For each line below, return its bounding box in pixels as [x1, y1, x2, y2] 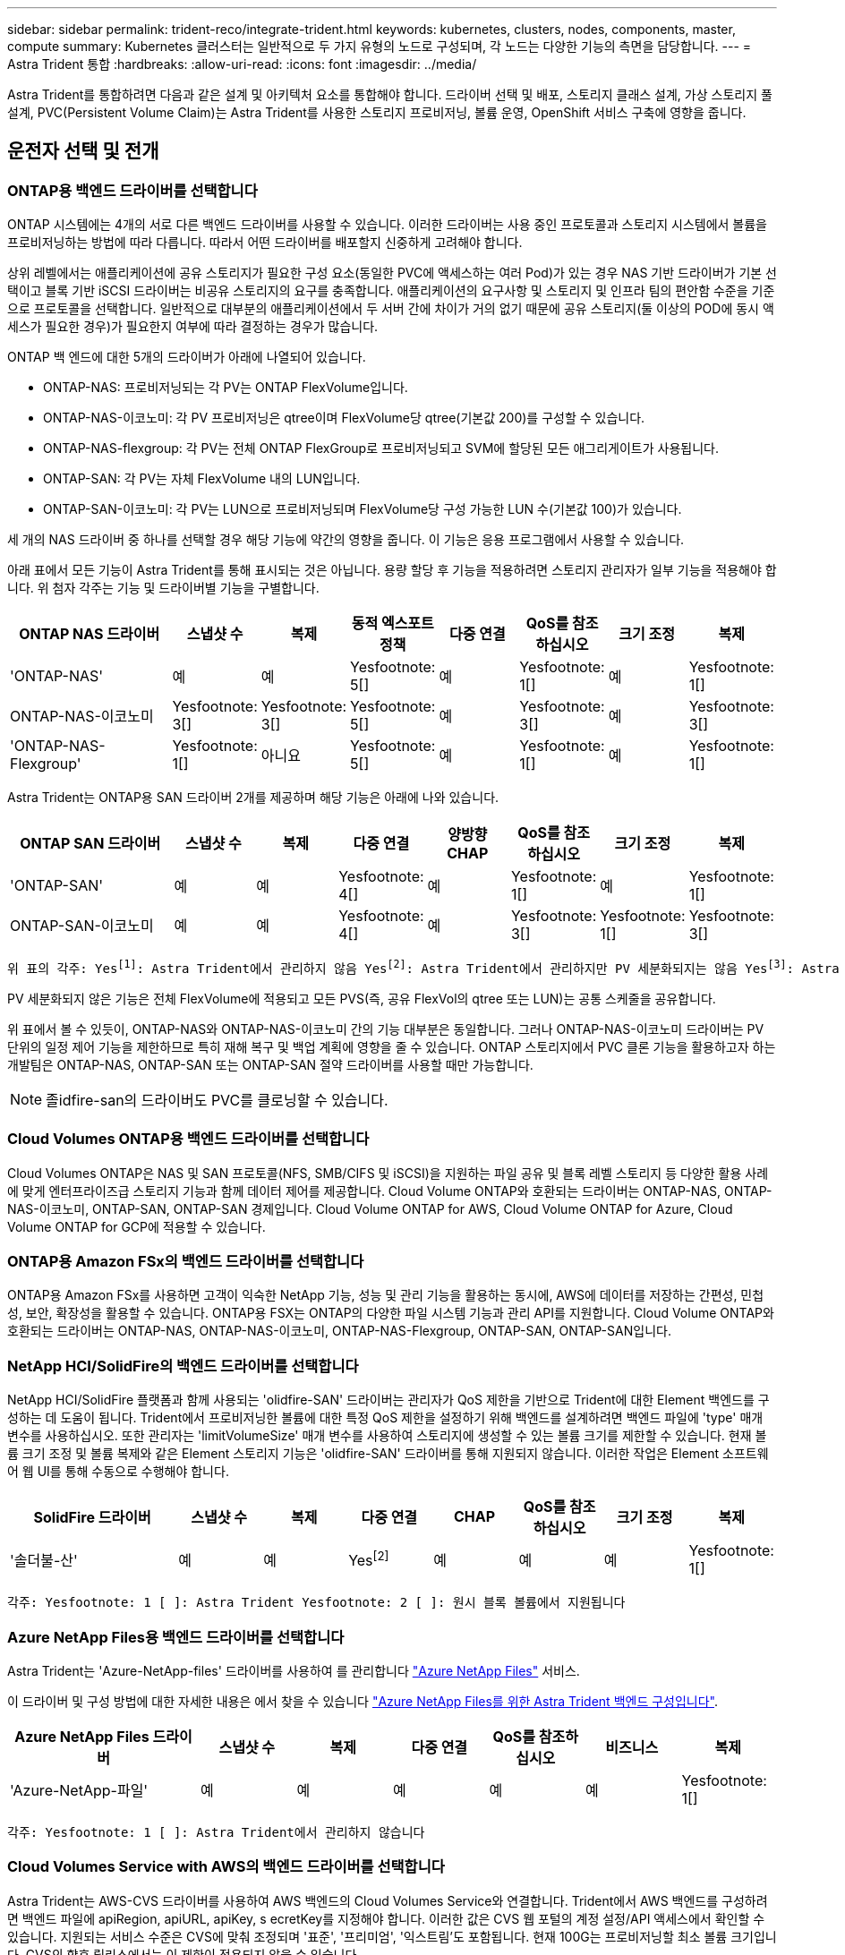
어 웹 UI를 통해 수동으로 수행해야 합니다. [7, 1464, 229, 1480]
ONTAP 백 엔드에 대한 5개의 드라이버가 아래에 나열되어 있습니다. [7, 349, 366, 365]
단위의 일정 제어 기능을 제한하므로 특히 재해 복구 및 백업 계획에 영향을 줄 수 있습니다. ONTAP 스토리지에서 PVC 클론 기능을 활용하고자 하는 [7, 1038, 776, 1054]
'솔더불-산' [10, 1551, 78, 1570]
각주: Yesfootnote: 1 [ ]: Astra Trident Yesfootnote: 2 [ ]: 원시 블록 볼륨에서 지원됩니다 [7, 1595, 626, 1610]
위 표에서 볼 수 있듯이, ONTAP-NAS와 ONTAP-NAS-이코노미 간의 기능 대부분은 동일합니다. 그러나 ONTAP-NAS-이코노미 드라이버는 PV [7, 1020, 764, 1037]
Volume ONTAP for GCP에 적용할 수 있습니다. [7, 1218, 266, 1234]
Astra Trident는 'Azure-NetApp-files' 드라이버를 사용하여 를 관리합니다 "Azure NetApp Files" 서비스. [7, 1662, 580, 1678]
